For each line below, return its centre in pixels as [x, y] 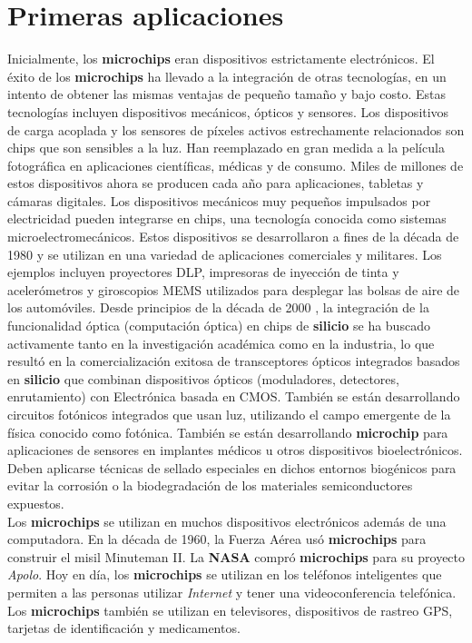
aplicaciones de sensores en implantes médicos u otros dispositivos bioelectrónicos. [235, 450]
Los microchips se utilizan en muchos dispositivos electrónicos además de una [227, 521]
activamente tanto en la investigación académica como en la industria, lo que [221, 343]
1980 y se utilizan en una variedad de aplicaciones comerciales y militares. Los [225, 254]
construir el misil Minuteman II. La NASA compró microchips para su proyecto [236, 556]
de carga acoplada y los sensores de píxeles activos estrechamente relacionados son [236, 129]
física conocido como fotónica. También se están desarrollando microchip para [228, 432]
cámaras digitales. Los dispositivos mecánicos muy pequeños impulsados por [219, 200]
